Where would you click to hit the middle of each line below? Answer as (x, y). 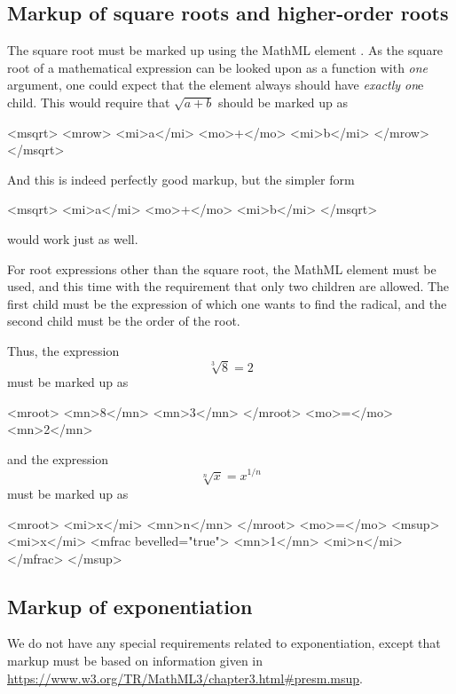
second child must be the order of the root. (124, 321)
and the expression (58, 458)
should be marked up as (283, 102)
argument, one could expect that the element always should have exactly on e (216, 85)
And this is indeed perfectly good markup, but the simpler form (181, 179)
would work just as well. (73, 238)
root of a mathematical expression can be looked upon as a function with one (218, 67)
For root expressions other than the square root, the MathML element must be (222, 268)
